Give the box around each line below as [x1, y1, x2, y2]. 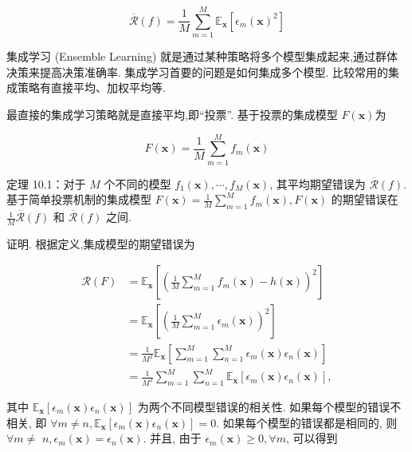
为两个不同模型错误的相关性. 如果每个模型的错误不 [137, 398, 402, 414]
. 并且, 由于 [143, 430, 202, 446]
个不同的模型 [104, 175, 171, 192]
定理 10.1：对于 [6, 175, 86, 192]
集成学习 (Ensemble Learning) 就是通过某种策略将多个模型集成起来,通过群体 [6, 48, 398, 65]
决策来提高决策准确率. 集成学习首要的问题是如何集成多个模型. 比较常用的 [6, 63, 389, 80]
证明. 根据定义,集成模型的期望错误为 [6, 235, 195, 252]
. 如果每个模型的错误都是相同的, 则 [216, 414, 398, 430]
